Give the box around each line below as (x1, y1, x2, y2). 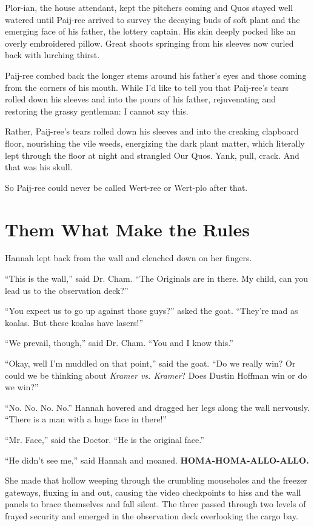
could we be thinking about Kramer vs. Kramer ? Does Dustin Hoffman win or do (5, 368, 307, 381)
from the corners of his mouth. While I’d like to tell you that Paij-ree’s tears (5, 81, 289, 93)
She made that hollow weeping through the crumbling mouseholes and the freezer (5, 474, 307, 487)
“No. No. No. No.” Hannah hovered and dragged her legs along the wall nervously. (5, 401, 310, 413)
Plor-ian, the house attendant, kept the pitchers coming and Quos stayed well (5, 1, 293, 13)
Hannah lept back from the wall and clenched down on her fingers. (5, 251, 252, 264)
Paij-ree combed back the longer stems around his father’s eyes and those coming (5, 68, 307, 81)
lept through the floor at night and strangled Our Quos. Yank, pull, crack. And (5, 148, 299, 161)
